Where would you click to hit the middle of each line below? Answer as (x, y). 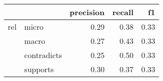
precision (87, 12)
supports (39, 69)
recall (123, 12)
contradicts (43, 55)
